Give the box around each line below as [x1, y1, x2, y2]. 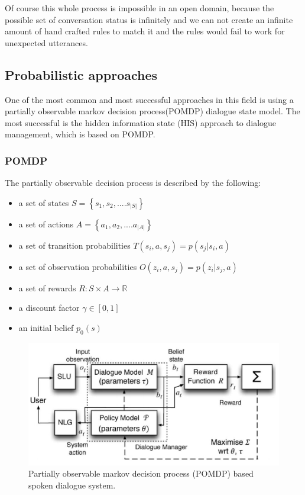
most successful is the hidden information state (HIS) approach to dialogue [5, 116, 277, 128]
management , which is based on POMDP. [5, 128, 155, 140]
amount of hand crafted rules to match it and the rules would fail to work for [5, 25, 285, 37]
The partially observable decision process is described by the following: [5, 176, 261, 189]
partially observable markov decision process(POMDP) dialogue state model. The [5, 105, 300, 117]
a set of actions [18, 217, 74, 230]
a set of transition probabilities [18, 239, 131, 251]
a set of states [18, 196, 69, 208]
